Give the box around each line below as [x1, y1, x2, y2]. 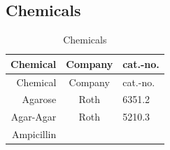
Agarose [22, 92, 57, 107]
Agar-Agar [10, 109, 57, 124]
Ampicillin [11, 127, 57, 142]
